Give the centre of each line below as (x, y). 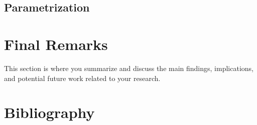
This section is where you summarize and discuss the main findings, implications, (129, 68)
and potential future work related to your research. (82, 78)
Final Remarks (56, 44)
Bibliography (49, 112)
